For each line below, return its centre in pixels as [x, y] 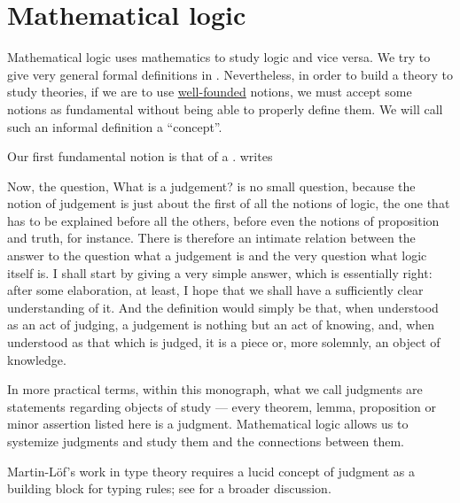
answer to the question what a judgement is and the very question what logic [217, 255]
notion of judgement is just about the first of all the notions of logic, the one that [229, 203]
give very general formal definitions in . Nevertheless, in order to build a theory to [230, 74]
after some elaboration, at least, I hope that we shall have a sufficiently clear [215, 290]
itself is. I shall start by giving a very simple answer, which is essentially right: [220, 272]
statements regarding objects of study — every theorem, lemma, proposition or [222, 406]
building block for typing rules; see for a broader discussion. [169, 488]
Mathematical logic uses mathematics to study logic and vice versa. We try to [219, 57]
